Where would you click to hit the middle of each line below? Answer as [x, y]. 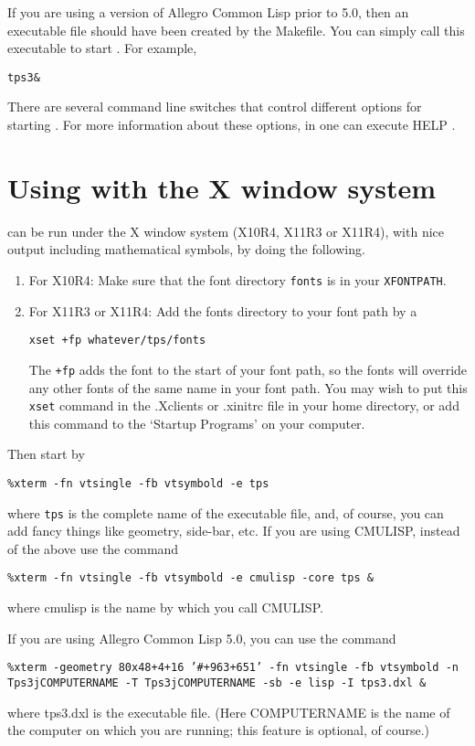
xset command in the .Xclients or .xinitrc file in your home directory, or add [244, 405]
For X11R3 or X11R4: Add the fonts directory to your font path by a [223, 310]
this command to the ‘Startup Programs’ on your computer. [197, 423]
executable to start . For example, [102, 48]
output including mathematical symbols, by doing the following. [186, 249]
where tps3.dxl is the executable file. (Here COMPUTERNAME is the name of [229, 712]
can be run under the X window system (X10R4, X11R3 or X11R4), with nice [226, 231]
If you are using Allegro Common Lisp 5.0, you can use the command [202, 638]
